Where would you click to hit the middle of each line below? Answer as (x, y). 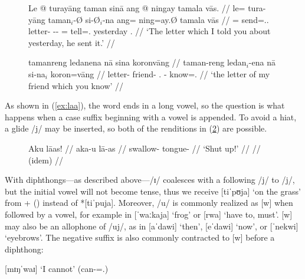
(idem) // (46, 160)
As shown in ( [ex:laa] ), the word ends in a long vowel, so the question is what (145, 105)
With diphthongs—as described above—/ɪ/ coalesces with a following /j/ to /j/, (150, 180)
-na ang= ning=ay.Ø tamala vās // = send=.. (186, 19)
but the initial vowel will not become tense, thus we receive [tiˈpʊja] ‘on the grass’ (153, 191)
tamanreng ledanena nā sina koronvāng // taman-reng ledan (137, 62)
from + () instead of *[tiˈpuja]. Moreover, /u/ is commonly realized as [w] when (149, 203)
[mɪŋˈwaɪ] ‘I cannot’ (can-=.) (57, 269)
